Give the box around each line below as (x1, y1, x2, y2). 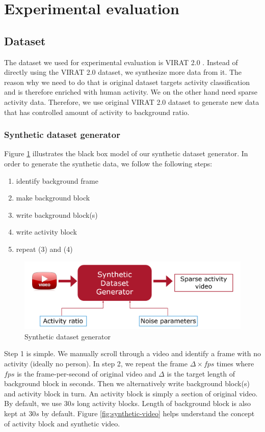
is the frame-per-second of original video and (17, 368, 156, 379)
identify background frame (16, 175, 98, 186)
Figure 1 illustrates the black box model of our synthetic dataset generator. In (4, 148, 248, 159)
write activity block (16, 226, 77, 237)
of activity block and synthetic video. (4, 418, 120, 428)
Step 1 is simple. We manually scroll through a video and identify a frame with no (4, 348, 261, 359)
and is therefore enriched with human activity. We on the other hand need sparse (4, 87, 258, 97)
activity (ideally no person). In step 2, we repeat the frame (4, 358, 188, 369)
